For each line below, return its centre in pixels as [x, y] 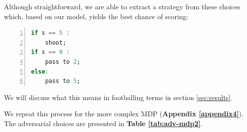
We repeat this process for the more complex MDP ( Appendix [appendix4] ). [124, 114]
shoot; [56, 42]
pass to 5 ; [63, 81]
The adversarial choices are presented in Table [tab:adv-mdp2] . [103, 123]
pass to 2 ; [63, 62]
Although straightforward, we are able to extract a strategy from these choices [122, 6]
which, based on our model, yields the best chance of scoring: [96, 16]
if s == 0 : [50, 52]
